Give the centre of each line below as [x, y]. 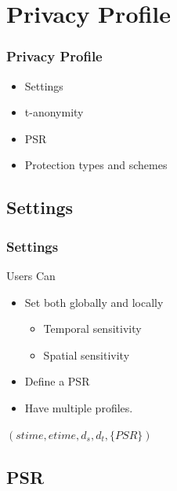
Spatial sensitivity [87, 354]
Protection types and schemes [96, 165]
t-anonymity [54, 112]
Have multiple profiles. [79, 407]
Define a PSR [57, 381]
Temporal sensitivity [92, 329]
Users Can [31, 275]
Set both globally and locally [94, 302]
